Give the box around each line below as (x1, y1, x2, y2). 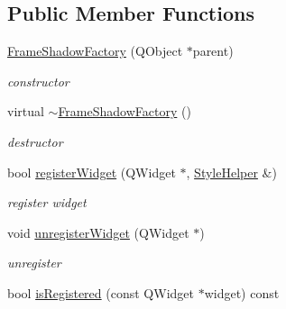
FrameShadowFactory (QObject (7, 41, 183, 60)
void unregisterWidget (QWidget (7, 223, 189, 241)
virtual (7, 102, 44, 121)
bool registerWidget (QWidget (7, 162, 176, 181)
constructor (7, 71, 69, 90)
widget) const (204, 283, 280, 302)
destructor (7, 132, 63, 150)
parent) (192, 41, 234, 60)
